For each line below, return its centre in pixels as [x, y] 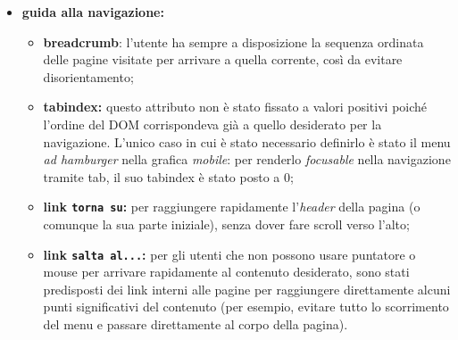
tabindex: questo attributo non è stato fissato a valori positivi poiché [235, 107]
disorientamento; [88, 76]
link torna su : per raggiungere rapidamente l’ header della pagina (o [232, 207]
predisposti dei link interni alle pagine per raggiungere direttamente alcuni [247, 289]
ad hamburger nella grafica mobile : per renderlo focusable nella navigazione [247, 159]
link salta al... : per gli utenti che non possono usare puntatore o [229, 254]
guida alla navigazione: [93, 12]
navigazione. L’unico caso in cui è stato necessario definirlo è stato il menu [247, 141]
